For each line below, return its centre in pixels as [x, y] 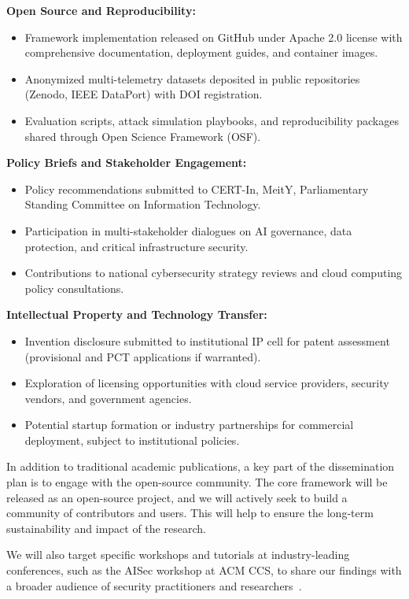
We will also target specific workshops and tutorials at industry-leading [178, 555]
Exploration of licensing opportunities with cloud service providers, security [207, 383]
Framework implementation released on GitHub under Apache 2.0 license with [214, 37]
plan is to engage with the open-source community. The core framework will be [197, 482]
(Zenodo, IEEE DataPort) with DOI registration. [144, 94]
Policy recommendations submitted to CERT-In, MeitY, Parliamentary [197, 189]
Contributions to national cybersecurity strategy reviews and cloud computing [214, 273]
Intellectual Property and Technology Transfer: [137, 314]
